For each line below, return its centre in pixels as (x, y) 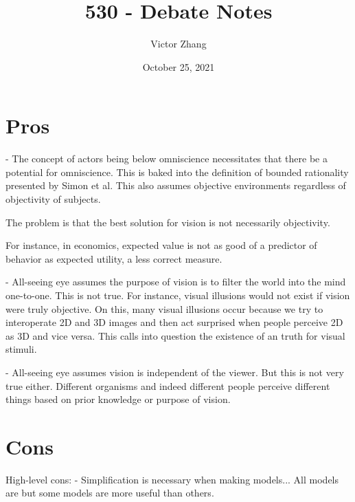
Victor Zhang (179, 44)
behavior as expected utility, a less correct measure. (114, 258)
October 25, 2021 (179, 66)
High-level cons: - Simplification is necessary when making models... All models (172, 479)
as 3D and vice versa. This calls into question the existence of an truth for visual (175, 335)
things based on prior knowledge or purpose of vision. (118, 399)
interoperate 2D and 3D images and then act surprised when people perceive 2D (174, 322)
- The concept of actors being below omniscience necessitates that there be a (167, 159)
